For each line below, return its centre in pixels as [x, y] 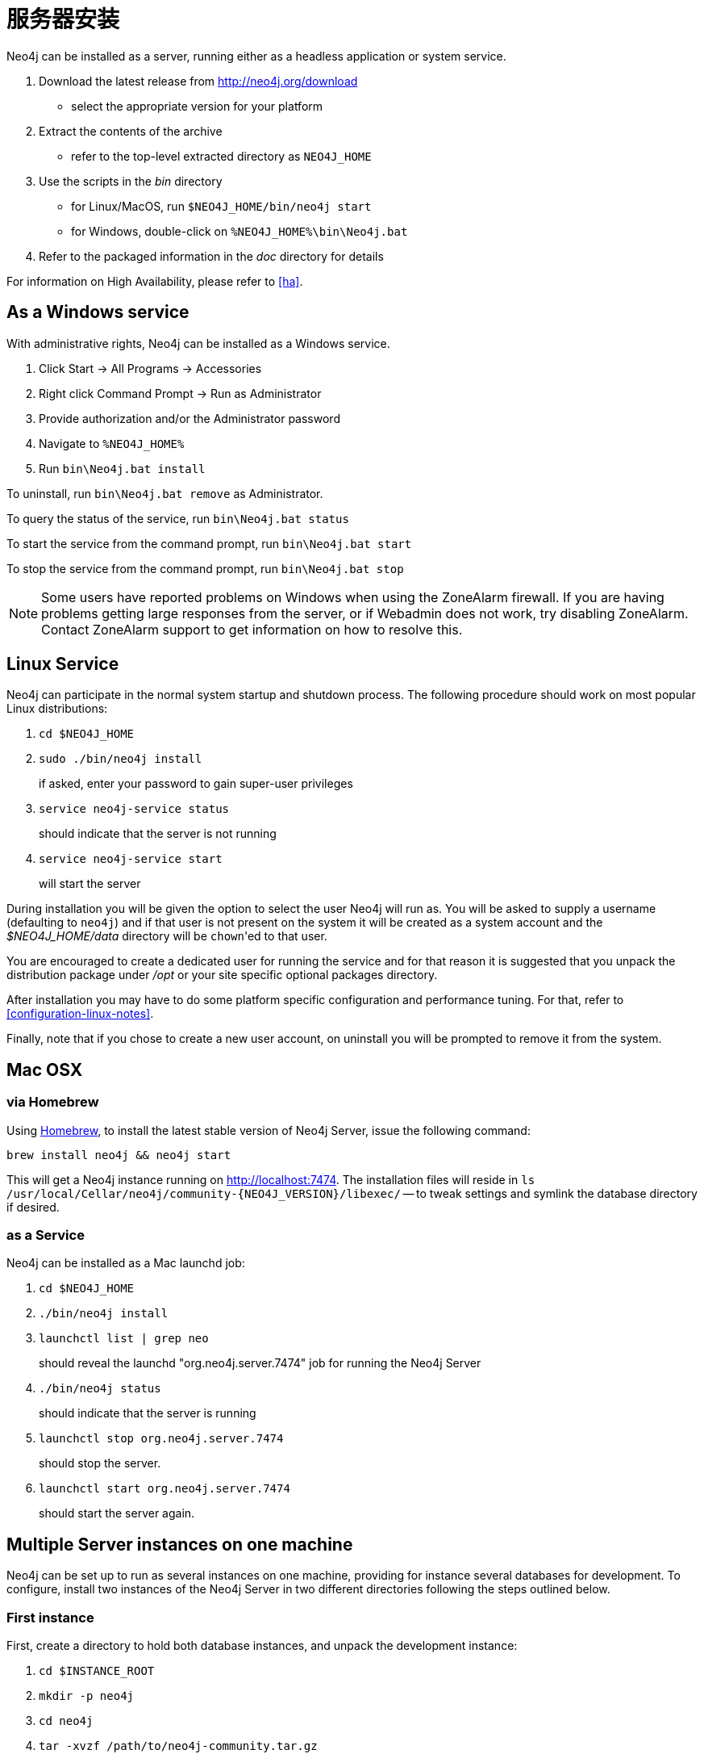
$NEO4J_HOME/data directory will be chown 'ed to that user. [167, 936]
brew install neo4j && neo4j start [119, 1155]
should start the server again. [117, 1513]
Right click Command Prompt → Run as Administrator [180, 393]
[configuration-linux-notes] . [80, 1014]
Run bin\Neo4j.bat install [122, 468]
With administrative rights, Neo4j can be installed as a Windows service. [198, 343]
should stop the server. [100, 1463]
